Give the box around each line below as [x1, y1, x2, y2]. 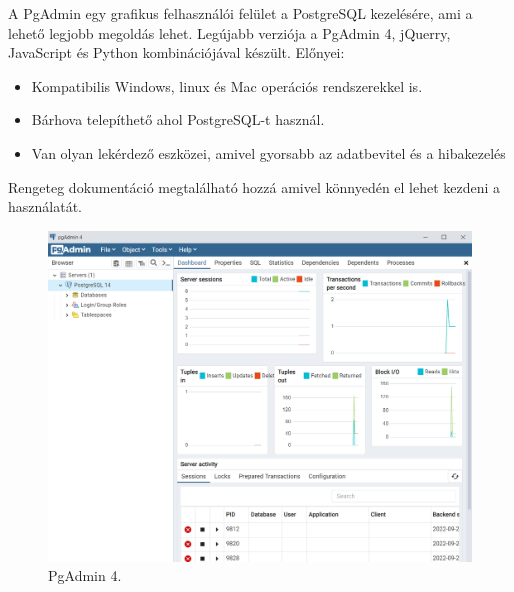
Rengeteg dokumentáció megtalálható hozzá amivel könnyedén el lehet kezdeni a [8, 176, 501, 197]
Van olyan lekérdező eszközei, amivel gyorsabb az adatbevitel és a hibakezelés [31, 142, 506, 163]
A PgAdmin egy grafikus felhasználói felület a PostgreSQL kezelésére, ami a [8, 3, 473, 23]
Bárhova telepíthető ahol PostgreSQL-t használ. [31, 109, 325, 130]
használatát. [8, 196, 82, 217]
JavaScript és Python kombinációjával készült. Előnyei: [8, 42, 345, 63]
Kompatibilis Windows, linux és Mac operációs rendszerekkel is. [31, 75, 423, 96]
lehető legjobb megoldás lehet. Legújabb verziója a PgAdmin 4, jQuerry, [8, 22, 451, 43]
